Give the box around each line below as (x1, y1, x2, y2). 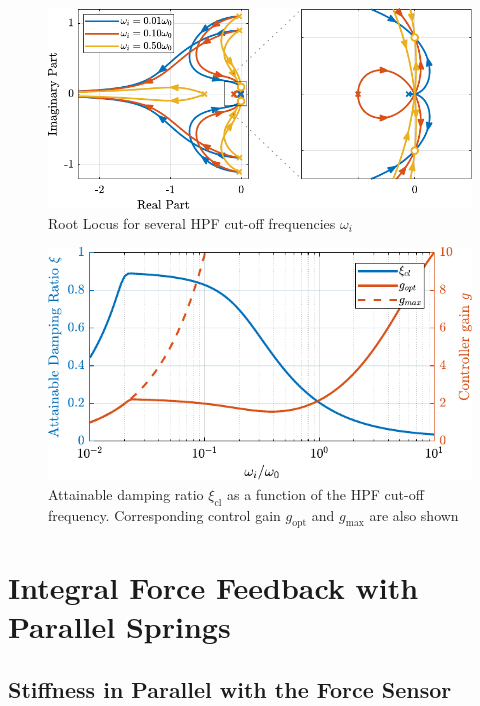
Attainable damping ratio (48, 483, 204, 504)
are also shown (369, 504, 459, 525)
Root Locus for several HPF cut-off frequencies (48, 212, 336, 233)
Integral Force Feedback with (8, 566, 419, 607)
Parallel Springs (8, 605, 231, 646)
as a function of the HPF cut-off (226, 483, 424, 504)
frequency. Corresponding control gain (48, 504, 281, 525)
